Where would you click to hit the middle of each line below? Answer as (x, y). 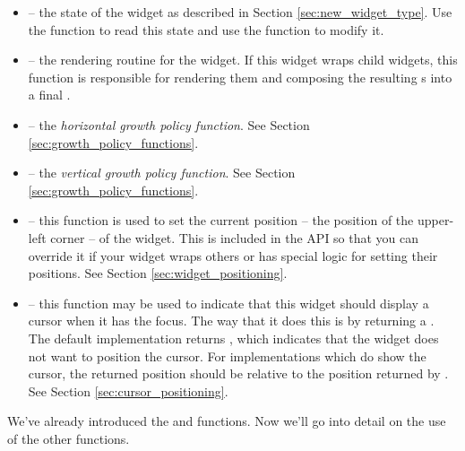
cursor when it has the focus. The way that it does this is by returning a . (231, 321)
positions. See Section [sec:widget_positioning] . (158, 273)
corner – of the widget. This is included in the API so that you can (235, 237)
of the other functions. (69, 438)
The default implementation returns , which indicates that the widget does (233, 338)
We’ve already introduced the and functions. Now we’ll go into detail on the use (227, 421)
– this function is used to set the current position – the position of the (221, 220)
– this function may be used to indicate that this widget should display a (228, 303)
